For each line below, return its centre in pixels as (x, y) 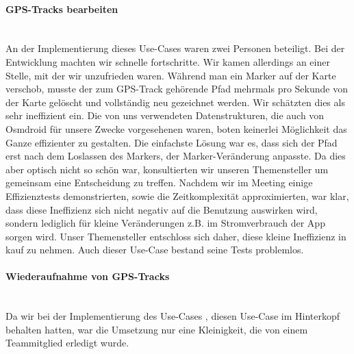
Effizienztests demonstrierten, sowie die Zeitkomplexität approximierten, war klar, (177, 195)
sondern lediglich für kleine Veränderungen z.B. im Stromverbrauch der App (165, 223)
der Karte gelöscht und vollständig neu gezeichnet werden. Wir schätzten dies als (175, 102)
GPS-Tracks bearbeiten (62, 9)
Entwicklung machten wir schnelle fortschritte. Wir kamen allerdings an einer (168, 61)
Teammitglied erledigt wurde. (67, 343)
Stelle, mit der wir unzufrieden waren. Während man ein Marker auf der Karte (171, 75)
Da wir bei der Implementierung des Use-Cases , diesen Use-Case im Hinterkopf (173, 316)
